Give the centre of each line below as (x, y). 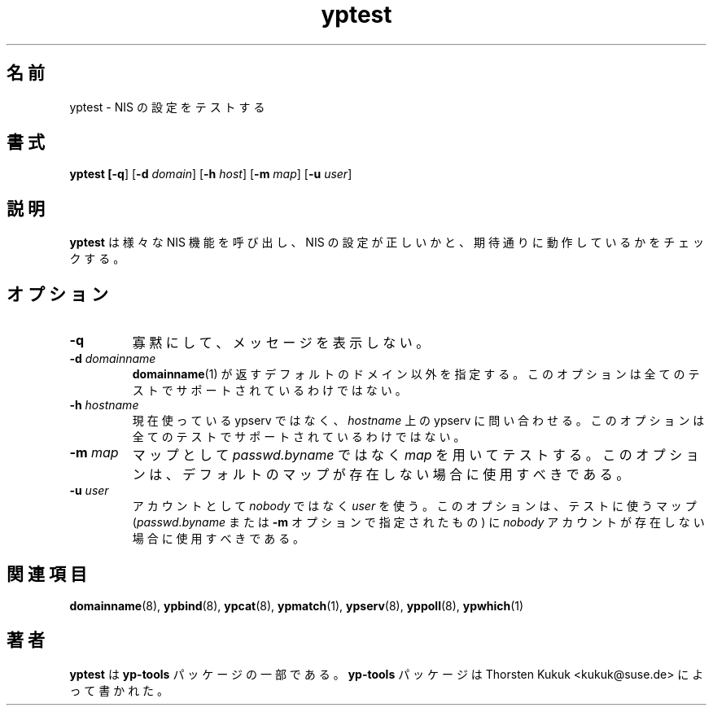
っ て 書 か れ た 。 (119, 690)
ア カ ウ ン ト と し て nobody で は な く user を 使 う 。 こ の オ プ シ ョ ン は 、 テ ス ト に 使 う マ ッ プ (414, 506)
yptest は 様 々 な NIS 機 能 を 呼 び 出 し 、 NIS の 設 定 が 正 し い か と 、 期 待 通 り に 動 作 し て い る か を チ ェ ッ (387, 242)
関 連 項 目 (47, 574)
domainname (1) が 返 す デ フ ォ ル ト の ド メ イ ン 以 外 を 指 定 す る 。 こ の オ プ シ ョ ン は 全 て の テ (416, 374)
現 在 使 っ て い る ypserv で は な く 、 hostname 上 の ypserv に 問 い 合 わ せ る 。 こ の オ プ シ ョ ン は (418, 421)
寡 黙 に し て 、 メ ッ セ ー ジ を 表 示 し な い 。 (281, 343)
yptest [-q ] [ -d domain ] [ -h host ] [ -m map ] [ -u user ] (211, 174)
